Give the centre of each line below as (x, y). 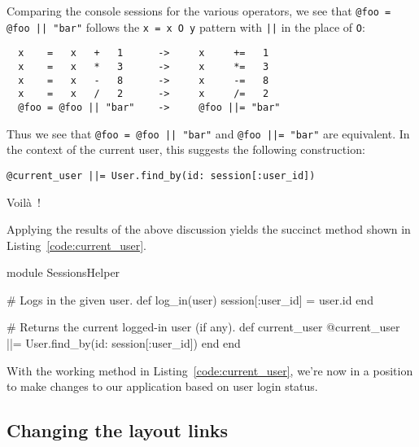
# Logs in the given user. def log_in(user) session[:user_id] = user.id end (190, 299)
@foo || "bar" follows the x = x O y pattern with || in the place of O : (186, 26)
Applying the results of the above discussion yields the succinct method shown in (209, 229)
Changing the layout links (118, 430)
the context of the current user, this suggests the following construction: (186, 149)
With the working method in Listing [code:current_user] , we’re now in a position (210, 370)
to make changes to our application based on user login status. (162, 386)
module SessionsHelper (63, 272)
